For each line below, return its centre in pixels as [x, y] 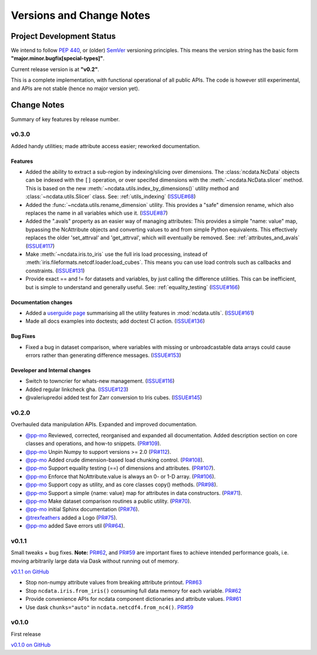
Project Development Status [63, 36]
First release [26, 634]
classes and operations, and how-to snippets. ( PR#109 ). [93, 443]
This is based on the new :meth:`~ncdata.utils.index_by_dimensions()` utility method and [132, 188]
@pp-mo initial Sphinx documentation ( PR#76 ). [82, 509]
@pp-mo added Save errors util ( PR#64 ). [75, 526]
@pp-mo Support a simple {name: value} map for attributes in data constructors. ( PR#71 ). [134, 493]
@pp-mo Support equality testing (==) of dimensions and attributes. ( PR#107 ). [120, 468]
